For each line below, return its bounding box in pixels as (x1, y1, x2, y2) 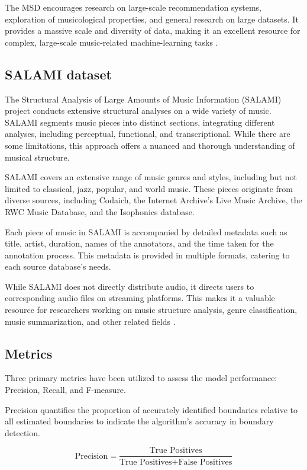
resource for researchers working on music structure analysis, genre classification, (5, 303, 298, 316)
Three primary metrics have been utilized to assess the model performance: (5, 372, 277, 384)
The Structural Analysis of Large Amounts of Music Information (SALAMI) (5, 92, 282, 105)
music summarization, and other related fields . (5, 315, 176, 327)
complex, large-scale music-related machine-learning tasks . (5, 36, 218, 48)
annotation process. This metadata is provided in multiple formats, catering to (5, 248, 290, 261)
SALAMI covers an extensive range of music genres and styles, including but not (5, 171, 297, 183)
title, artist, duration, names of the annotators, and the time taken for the (5, 237, 274, 250)
